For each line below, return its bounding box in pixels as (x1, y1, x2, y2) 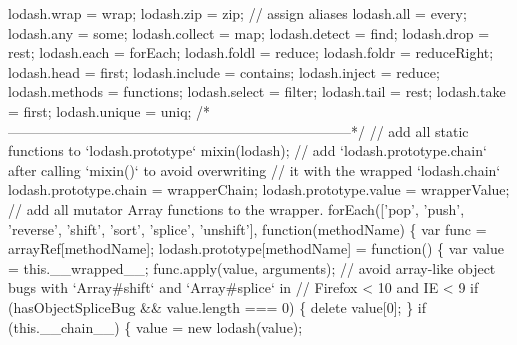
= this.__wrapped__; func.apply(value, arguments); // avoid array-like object (8, 257, 496, 278)
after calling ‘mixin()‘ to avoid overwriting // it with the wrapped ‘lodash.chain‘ (8, 159, 501, 180)
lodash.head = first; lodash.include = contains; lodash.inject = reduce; (8, 61, 440, 82)
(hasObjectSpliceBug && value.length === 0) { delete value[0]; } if (8, 296, 426, 317)
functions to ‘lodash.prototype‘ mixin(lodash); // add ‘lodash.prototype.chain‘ (8, 140, 487, 161)
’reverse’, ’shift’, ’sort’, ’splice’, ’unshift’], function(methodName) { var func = (8, 218, 487, 239)
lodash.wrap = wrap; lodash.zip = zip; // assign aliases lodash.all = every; (8, 3, 467, 23)
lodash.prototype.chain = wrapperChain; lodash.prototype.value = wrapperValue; (8, 179, 510, 200)
